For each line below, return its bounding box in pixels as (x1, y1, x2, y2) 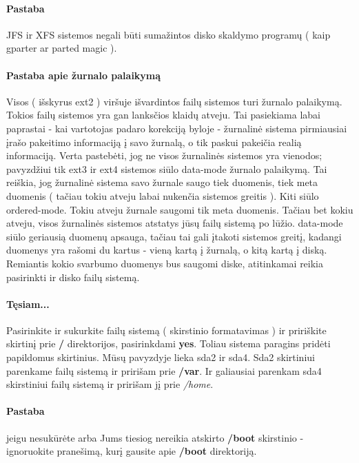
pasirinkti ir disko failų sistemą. (6, 269, 140, 284)
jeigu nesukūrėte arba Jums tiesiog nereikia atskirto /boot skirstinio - (6, 430, 304, 444)
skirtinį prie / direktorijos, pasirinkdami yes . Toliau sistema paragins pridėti (6, 336, 331, 351)
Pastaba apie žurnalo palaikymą (6, 68, 161, 82)
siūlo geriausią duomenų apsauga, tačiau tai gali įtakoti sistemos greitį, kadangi (6, 229, 342, 243)
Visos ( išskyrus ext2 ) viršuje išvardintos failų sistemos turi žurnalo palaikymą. (6, 94, 342, 108)
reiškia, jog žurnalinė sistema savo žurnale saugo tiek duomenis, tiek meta (6, 175, 318, 189)
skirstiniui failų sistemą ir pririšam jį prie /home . (6, 377, 214, 391)
